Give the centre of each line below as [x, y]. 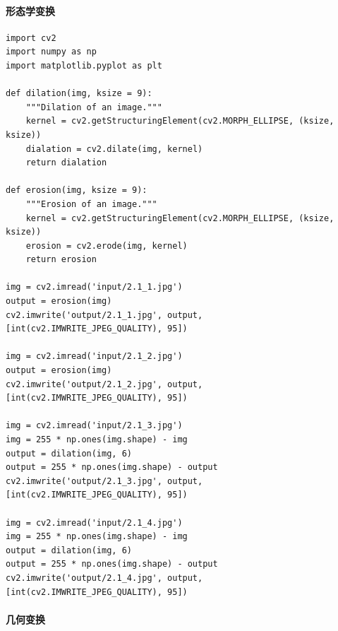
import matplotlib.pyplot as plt [84, 65]
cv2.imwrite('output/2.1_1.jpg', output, [104, 315]
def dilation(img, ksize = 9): [79, 94]
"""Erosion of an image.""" [91, 204]
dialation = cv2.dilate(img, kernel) [114, 149]
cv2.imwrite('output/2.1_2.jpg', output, [104, 384]
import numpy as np [51, 52]
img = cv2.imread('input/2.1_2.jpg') [94, 356]
